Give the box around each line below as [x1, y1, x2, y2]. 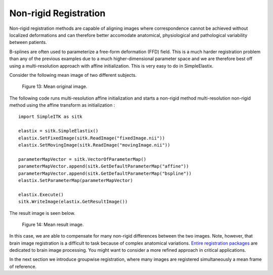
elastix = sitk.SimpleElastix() [18, 128, 99, 134]
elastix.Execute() [18, 192, 64, 197]
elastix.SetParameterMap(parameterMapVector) [18, 177, 133, 183]
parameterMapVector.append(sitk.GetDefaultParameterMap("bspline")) [18, 170, 192, 176]
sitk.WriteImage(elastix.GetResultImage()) [18, 199, 128, 205]
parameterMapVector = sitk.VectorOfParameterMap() [18, 156, 147, 162]
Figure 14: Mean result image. [22, 221, 84, 227]
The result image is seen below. [9, 210, 75, 216]
